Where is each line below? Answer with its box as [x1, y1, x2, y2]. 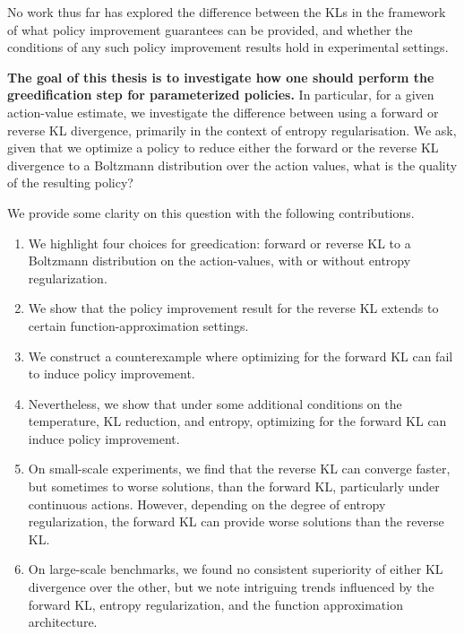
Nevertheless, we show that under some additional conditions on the [28, 394, 402, 413]
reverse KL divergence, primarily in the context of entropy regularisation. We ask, [7, 120, 457, 139]
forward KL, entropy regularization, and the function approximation [28, 595, 403, 613]
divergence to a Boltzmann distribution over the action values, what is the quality [7, 155, 458, 174]
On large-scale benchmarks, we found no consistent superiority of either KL [28, 560, 443, 578]
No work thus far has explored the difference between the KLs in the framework [7, 3, 446, 21]
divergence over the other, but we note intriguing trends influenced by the [28, 578, 434, 596]
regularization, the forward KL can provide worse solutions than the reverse [28, 512, 444, 531]
